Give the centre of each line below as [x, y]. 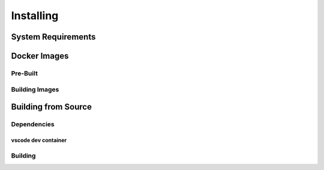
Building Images [35, 89]
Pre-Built [25, 73]
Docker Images [40, 56]
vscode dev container [39, 140]
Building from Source [52, 107]
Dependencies [33, 125]
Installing [35, 16]
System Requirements [53, 37]
